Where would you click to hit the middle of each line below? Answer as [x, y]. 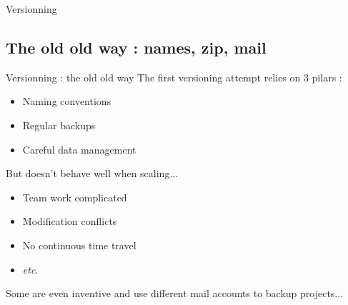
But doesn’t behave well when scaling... [92, 173]
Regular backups [59, 125]
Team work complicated [75, 197]
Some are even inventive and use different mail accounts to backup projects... [175, 293]
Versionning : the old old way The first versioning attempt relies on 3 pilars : [174, 77]
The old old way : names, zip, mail [136, 47]
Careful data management [79, 149]
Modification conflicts [70, 221]
